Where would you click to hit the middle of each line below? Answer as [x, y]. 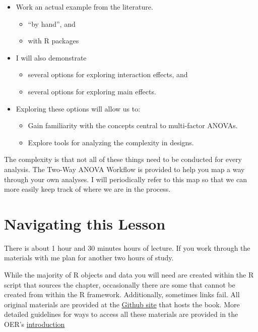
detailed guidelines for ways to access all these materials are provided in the [121, 314]
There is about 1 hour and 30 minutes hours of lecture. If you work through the [127, 247]
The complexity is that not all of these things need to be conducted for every [123, 159]
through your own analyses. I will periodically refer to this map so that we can [125, 179]
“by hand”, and [52, 23]
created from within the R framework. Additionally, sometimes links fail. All [122, 294]
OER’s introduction [35, 324]
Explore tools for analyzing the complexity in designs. [111, 142]
